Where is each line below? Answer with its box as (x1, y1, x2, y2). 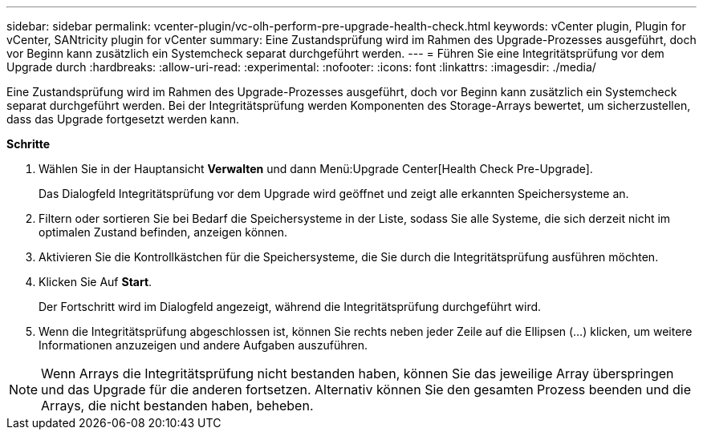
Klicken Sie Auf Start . (39, 275, 152, 289)
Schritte (6, 137, 50, 151)
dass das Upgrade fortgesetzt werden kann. (6, 112, 239, 126)
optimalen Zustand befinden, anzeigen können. (39, 225, 288, 239)
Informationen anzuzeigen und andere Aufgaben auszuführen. (39, 338, 368, 352)
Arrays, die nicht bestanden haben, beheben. (41, 398, 314, 414)
